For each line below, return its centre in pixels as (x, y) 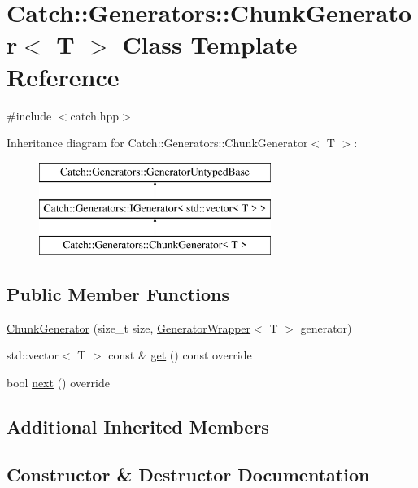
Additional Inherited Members (138, 427)
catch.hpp (95, 115)
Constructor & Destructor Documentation (188, 474)
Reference (63, 76)
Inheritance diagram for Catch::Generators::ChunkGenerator (157, 143)
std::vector (33, 355)
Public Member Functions (118, 294)
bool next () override (58, 383)
